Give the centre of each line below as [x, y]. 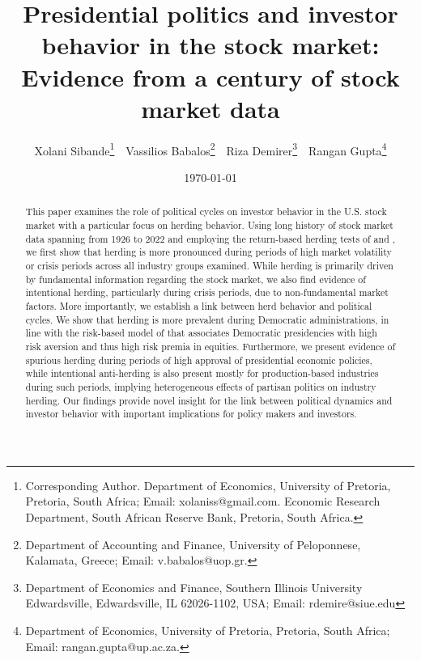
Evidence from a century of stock [210, 76]
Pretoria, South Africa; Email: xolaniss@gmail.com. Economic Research [203, 501]
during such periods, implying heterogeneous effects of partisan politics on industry [201, 386]
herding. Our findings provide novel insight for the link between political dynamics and [209, 400]
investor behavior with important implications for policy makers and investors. [191, 414]
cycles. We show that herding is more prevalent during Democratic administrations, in [207, 319]
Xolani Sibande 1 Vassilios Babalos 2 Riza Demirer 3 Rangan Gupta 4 [210, 149]
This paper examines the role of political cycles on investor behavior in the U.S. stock [206, 212]
